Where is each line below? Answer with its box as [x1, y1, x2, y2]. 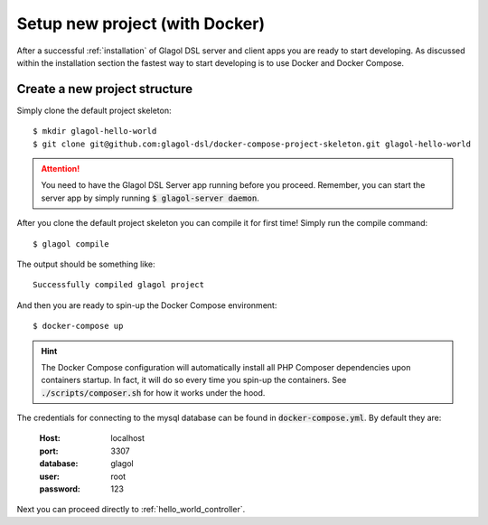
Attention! [41, 164, 80, 174]
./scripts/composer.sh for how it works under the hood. [41, 387, 266, 398]
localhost [110, 433, 145, 444]
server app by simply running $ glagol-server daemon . [41, 192, 259, 203]
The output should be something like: [16, 258, 155, 269]
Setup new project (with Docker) [16, 14, 266, 33]
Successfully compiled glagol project [33, 280, 205, 290]
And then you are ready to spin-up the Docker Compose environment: [16, 299, 277, 311]
